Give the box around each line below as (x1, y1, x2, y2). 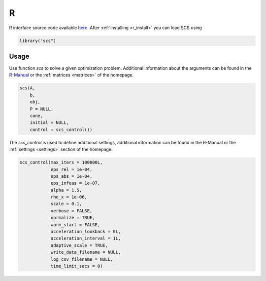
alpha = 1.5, (50, 187, 82, 193)
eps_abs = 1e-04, (50, 173, 93, 179)
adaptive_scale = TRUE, (50, 242, 108, 248)
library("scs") (19, 38, 56, 43)
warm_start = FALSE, (50, 222, 100, 227)
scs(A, (19, 85, 35, 91)
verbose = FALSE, (50, 208, 93, 213)
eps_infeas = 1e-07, (50, 180, 100, 186)
